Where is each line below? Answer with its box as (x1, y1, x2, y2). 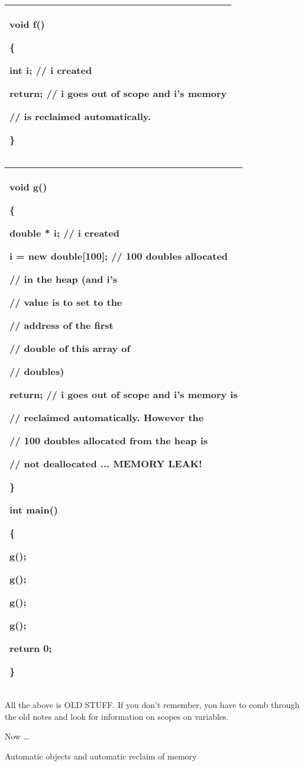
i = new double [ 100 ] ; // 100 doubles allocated (9, 249, 228, 263)
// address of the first (9, 318, 114, 332)
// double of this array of (9, 341, 131, 355)
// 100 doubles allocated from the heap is (9, 434, 208, 447)
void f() (9, 17, 45, 31)
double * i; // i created (9, 226, 119, 240)
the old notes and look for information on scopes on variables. (5, 710, 229, 722)
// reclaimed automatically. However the (9, 411, 204, 424)
